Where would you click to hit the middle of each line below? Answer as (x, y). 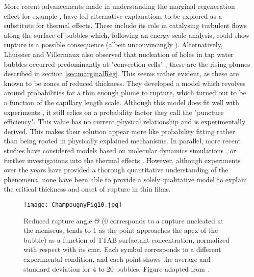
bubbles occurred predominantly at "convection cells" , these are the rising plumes (127, 64)
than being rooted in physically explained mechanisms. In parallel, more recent (123, 141)
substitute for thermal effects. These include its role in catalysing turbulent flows (125, 25)
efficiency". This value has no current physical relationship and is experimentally (125, 122)
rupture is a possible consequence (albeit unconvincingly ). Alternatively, (113, 44)
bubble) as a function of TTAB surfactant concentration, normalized (127, 239)
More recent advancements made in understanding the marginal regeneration (119, 6)
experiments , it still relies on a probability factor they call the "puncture (114, 112)
